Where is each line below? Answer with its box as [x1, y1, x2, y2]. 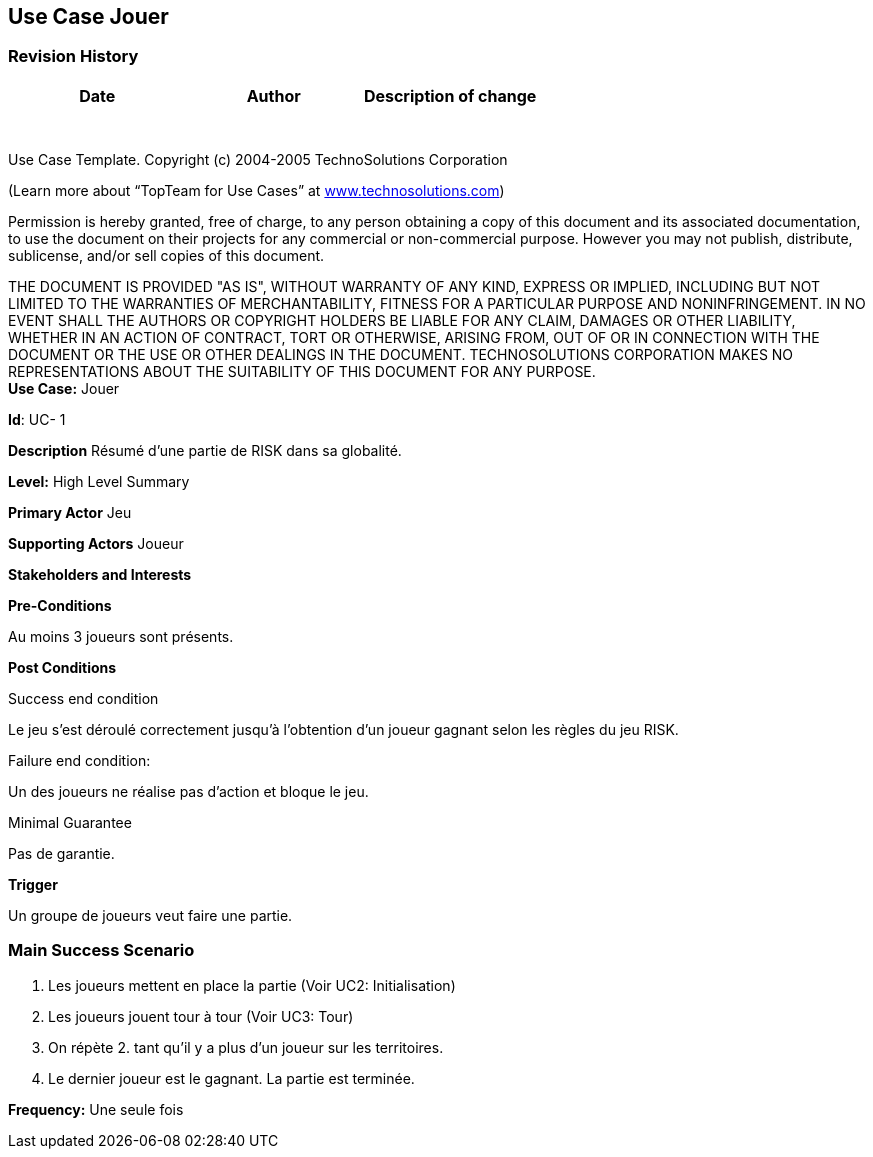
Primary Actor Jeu [8, 503, 132, 521]
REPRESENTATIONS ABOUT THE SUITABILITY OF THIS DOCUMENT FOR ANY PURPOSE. [8, 362, 596, 380]
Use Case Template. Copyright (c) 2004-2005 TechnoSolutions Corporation [8, 150, 508, 168]
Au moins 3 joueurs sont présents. [8, 627, 234, 645]
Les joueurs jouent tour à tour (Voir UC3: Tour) [48, 1007, 354, 1025]
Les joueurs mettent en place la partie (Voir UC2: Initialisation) [48, 976, 456, 994]
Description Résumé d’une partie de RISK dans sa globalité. [8, 441, 402, 459]
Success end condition [8, 689, 159, 707]
